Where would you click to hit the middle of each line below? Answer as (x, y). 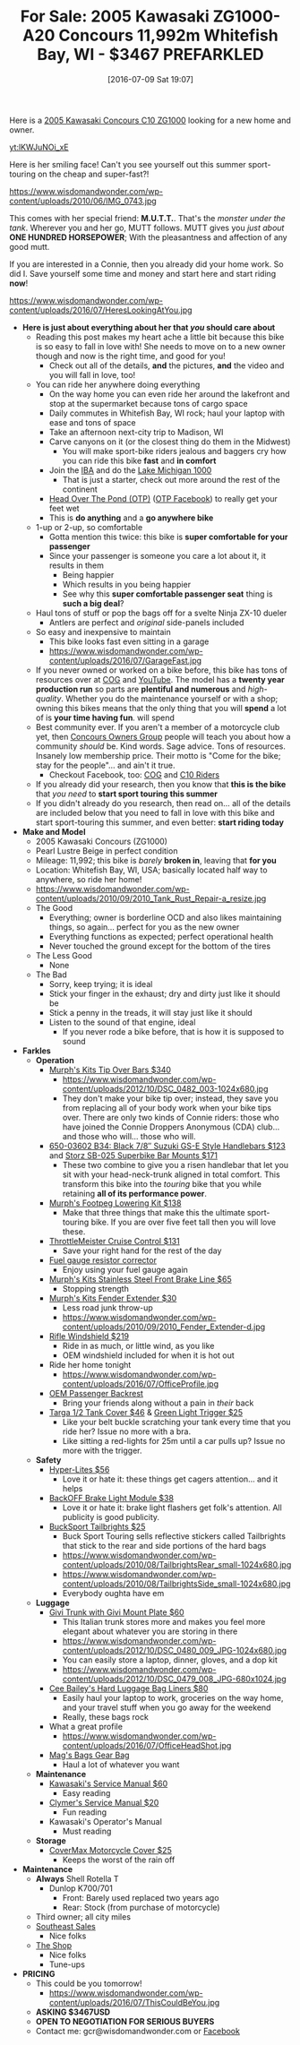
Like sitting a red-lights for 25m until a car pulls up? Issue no (174, 1440)
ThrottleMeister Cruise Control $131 (115, 1241)
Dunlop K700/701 (81, 1888)
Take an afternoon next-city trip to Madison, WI (136, 432)
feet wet (64, 508)
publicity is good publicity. (111, 1517)
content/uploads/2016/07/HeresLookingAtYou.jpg (101, 310)
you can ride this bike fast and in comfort (139, 460)
